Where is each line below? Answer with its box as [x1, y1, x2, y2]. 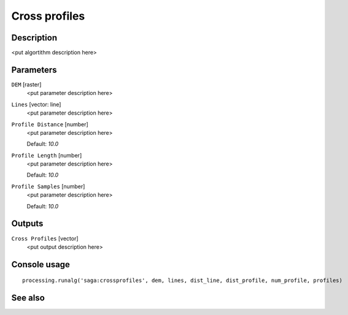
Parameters [11, 64, 57, 75]
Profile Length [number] [11, 151, 82, 159]
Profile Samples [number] [11, 183, 85, 190]
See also [11, 293, 45, 303]
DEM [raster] [11, 80, 42, 88]
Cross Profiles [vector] [11, 235, 79, 242]
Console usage [11, 259, 71, 270]
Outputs [11, 218, 44, 229]
